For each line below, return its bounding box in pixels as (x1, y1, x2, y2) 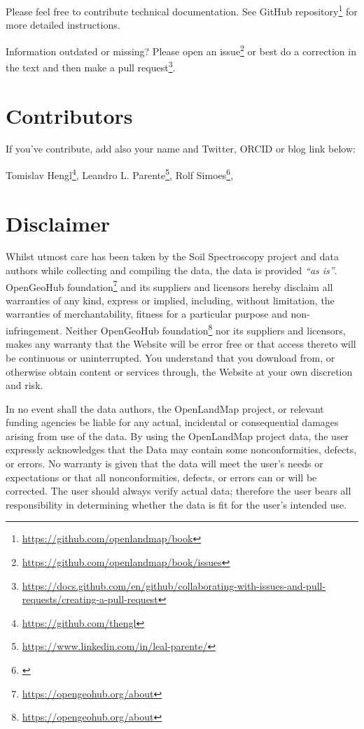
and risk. (6, 378, 43, 392)
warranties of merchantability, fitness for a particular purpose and (6, 306, 288, 321)
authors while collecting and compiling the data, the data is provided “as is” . (6, 263, 337, 278)
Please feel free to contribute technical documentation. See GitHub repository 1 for (6, 2, 358, 18)
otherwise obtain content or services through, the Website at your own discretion (6, 364, 353, 378)
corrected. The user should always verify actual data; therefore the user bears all (6, 483, 351, 498)
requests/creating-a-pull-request (22, 592, 158, 607)
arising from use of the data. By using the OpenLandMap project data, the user (6, 428, 349, 443)
